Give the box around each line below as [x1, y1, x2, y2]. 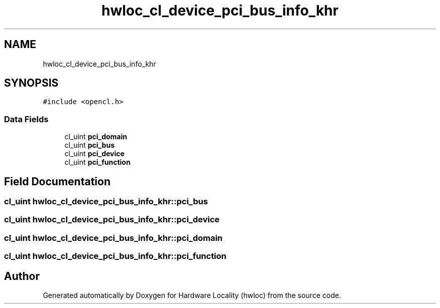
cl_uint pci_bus [64, 141, 115, 150]
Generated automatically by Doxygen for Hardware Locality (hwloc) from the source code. [43, 291, 341, 299]
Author [4, 269, 40, 282]
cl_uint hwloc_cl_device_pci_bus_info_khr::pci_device [4, 214, 220, 225]
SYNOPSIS [4, 77, 59, 90]
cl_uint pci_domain [64, 132, 127, 141]
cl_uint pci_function [64, 158, 131, 167]
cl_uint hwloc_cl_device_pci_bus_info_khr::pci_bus [4, 196, 208, 207]
